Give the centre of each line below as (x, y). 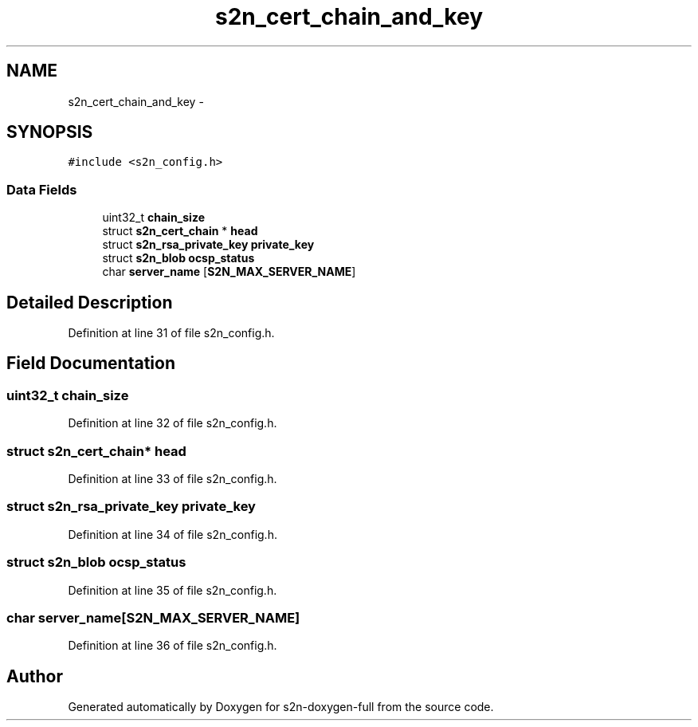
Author (35, 676)
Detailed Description (90, 302)
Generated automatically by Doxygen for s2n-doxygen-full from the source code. (281, 707)
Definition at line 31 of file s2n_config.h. (171, 333)
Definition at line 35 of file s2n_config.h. (173, 590)
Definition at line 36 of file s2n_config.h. (173, 646)
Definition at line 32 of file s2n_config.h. (173, 423)
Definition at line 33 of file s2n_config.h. (173, 479)
